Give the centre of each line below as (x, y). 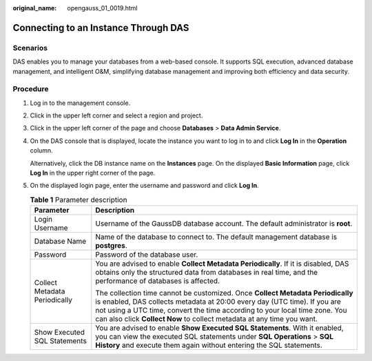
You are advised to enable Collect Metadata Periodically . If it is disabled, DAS (222, 264)
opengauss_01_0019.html (102, 8)
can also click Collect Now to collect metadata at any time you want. (207, 319)
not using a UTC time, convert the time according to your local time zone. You (221, 311)
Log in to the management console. (80, 103)
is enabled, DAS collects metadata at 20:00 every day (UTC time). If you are (218, 302)
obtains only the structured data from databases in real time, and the (207, 273)
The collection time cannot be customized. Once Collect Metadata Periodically (225, 293)
